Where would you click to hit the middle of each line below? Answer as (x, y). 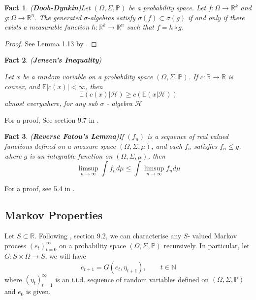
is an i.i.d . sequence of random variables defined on (132, 279)
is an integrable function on (71, 155)
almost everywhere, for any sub (51, 103)
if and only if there (216, 17)
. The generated (58, 17)
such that (140, 27)
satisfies (206, 146)
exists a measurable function (47, 27)
